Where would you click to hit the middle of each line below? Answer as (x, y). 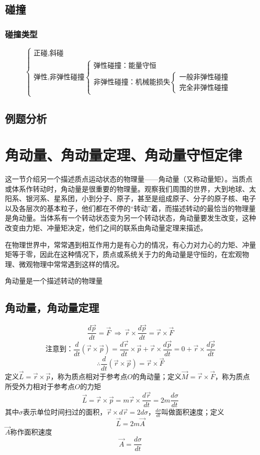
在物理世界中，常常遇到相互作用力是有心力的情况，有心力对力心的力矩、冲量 (130, 244)
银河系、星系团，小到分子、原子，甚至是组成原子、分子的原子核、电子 (141, 198)
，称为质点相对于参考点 (89, 376)
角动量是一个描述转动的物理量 (54, 281)
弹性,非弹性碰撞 (59, 77)
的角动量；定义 (157, 376)
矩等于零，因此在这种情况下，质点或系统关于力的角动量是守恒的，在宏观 (124, 254)
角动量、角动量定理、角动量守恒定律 (124, 155)
